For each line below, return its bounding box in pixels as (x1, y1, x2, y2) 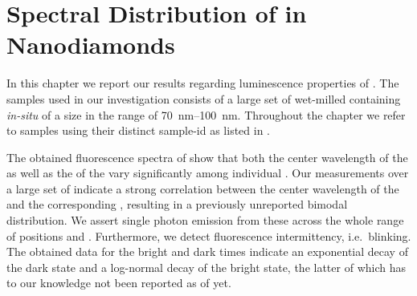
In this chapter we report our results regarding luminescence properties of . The (6, 75, 399, 91)
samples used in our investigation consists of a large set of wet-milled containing (6, 90, 401, 107)
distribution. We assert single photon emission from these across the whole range (6, 212, 404, 229)
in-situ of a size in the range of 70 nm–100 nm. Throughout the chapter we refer (6, 106, 406, 123)
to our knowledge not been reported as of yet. (6, 274, 231, 291)
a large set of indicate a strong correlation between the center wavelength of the (6, 180, 399, 197)
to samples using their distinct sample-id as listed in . (6, 122, 271, 139)
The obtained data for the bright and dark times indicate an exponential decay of (6, 243, 408, 260)
